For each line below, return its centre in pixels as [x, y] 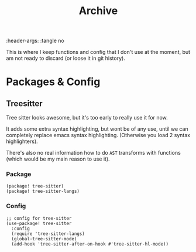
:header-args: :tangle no [35, 41]
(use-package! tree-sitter [39, 223]
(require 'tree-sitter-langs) [48, 234]
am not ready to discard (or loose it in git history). [66, 58]
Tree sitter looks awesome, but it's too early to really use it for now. [87, 118]
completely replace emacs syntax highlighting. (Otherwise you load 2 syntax [98, 135]
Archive [98, 11]
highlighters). [22, 141]
